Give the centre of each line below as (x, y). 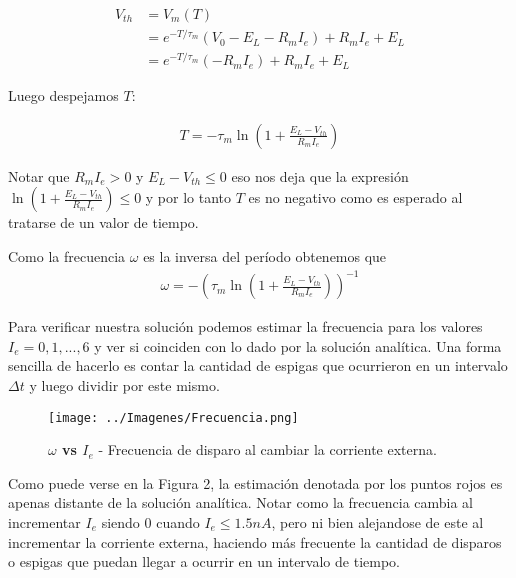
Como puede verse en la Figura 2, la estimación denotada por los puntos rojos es (255, 482)
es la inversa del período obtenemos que (265, 256)
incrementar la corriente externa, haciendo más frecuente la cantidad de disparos (255, 541)
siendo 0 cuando (150, 522)
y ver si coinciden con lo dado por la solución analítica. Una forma (298, 345)
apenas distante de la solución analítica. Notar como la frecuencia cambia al (241, 502)
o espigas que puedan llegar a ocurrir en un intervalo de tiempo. (204, 561)
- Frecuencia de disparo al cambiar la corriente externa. (267, 449)
